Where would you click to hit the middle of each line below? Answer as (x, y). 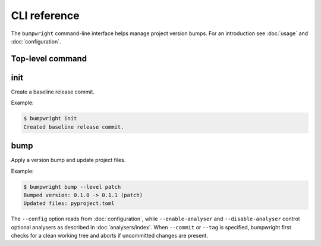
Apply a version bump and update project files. (68, 160)
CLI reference (45, 15)
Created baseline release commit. (74, 127)
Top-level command (49, 59)
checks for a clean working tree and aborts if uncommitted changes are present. (109, 236)
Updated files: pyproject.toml (69, 203)
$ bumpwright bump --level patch (72, 187)
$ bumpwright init (50, 119)
